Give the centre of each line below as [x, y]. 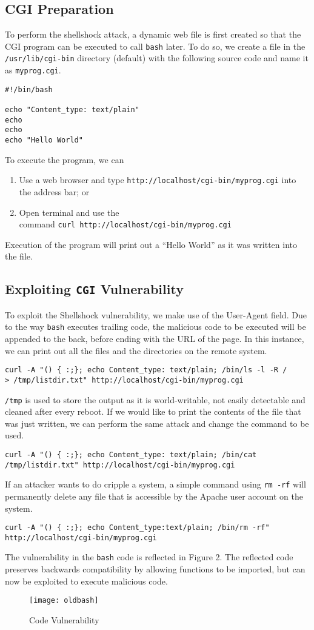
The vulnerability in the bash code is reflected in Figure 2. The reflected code [149, 557]
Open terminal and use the [69, 212]
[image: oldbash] [64, 601]
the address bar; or [54, 191]
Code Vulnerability [64, 619]
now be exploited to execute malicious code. [86, 581]
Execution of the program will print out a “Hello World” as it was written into [151, 244]
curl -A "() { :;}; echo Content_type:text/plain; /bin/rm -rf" [137, 528]
